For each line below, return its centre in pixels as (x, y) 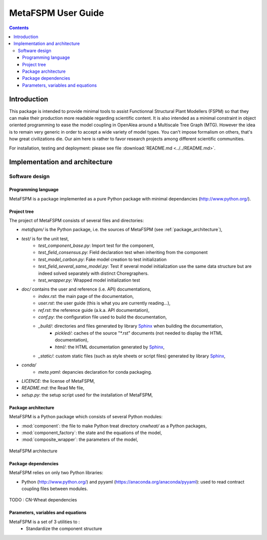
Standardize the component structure (64, 529)
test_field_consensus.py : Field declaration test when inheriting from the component (123, 252)
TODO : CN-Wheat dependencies (43, 500)
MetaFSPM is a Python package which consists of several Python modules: (86, 417)
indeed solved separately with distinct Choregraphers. (93, 273)
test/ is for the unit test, (45, 239)
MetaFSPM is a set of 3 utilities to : (44, 522)
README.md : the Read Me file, (53, 388)
